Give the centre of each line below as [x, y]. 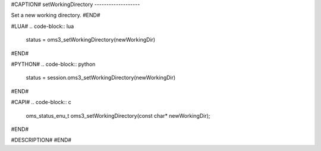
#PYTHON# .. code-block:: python [53, 64]
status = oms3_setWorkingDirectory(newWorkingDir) [91, 40]
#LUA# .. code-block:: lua [43, 26]
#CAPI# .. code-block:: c [41, 102]
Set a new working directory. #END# [56, 15]
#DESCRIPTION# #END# [41, 140]
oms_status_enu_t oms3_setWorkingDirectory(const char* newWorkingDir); [118, 115]
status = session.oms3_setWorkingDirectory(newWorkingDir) [101, 78]
